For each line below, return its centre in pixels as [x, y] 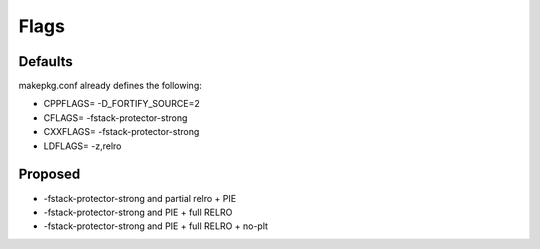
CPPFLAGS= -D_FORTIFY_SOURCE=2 [121, 104]
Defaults [46, 61]
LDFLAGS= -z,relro [82, 146]
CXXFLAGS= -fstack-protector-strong [121, 132]
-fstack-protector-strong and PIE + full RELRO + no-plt [156, 226]
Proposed [49, 174]
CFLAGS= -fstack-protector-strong [115, 117]
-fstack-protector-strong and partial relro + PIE [140, 198]
